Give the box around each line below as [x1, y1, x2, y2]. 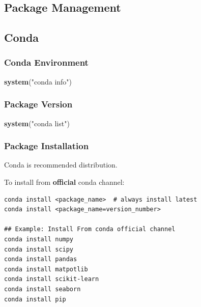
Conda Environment [4, 56, 89, 69]
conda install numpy [4, 235, 74, 243]
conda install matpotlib [4, 265, 88, 273]
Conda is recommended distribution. [4, 159, 118, 170]
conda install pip [4, 295, 66, 303]
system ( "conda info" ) [4, 76, 72, 87]
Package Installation [4, 139, 89, 152]
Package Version [4, 98, 73, 110]
